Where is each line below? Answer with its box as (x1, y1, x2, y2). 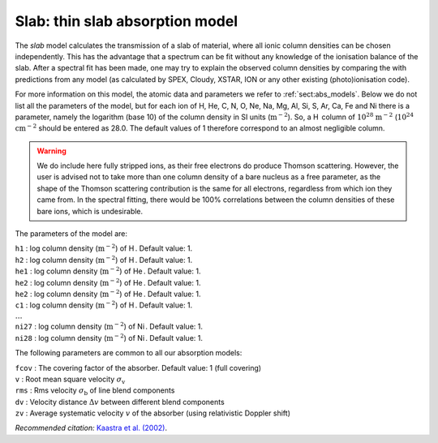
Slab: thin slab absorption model (15, 12, 238, 30)
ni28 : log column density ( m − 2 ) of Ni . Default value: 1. (15, 333, 203, 342)
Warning (36, 146, 67, 156)
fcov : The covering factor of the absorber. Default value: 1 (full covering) (15, 363, 262, 372)
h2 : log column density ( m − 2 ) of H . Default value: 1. (15, 254, 193, 265)
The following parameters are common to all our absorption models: (15, 348, 243, 358)
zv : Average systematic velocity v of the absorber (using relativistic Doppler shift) (15, 408, 291, 418)
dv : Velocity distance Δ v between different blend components (15, 397, 225, 406)
